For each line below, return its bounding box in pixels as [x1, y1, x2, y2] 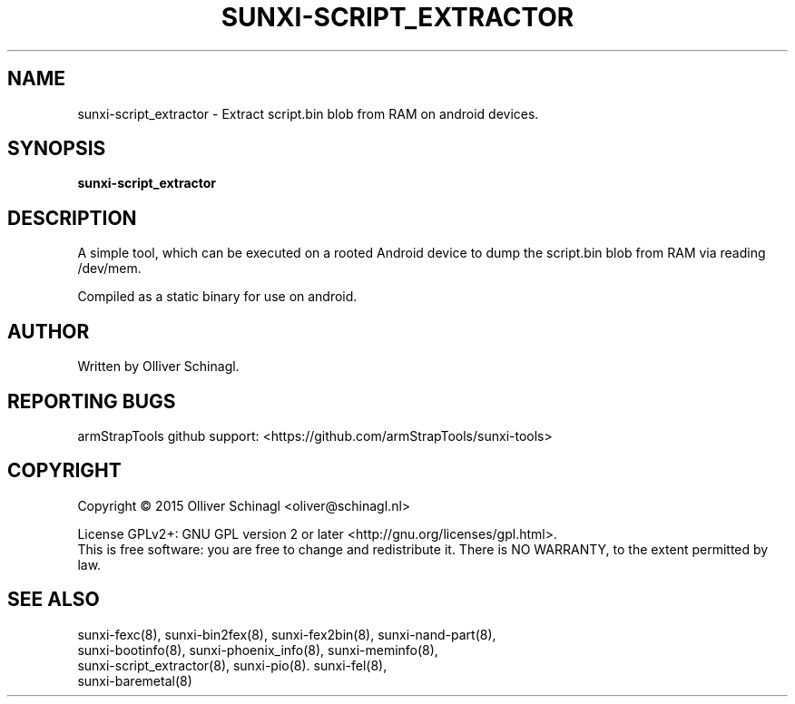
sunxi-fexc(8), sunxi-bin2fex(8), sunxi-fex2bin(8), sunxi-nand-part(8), [77, 626, 496, 642]
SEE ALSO [7, 588, 100, 611]
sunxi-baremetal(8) [77, 672, 192, 689]
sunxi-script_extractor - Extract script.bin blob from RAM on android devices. [77, 105, 539, 122]
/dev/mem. [77, 260, 142, 277]
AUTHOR [7, 319, 90, 343]
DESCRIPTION [7, 206, 137, 230]
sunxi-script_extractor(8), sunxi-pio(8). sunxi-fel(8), [77, 657, 388, 673]
